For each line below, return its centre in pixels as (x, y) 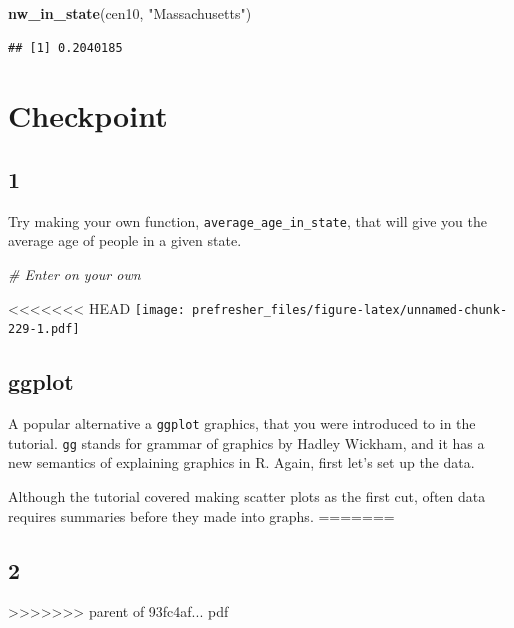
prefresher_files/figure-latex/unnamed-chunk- (350, 309)
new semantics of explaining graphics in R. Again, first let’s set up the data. (241, 462)
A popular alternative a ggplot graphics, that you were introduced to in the (242, 423)
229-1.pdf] (44, 329)
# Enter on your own (74, 274)
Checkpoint (88, 115)
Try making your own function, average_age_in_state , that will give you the (247, 220)
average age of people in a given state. (125, 240)
